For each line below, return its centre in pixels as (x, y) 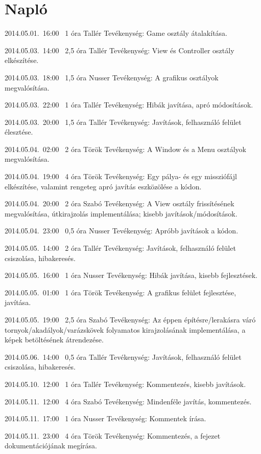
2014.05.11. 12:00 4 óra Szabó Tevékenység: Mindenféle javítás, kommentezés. (128, 401)
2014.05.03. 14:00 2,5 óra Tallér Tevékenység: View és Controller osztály (120, 50)
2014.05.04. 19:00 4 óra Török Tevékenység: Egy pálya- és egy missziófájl (121, 176)
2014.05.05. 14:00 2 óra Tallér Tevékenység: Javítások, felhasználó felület (120, 248)
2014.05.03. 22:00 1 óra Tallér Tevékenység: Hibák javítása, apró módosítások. (129, 105)
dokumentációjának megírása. (51, 446)
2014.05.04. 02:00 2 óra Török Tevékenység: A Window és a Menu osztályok (125, 149)
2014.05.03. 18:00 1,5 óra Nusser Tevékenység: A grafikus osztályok (112, 77)
